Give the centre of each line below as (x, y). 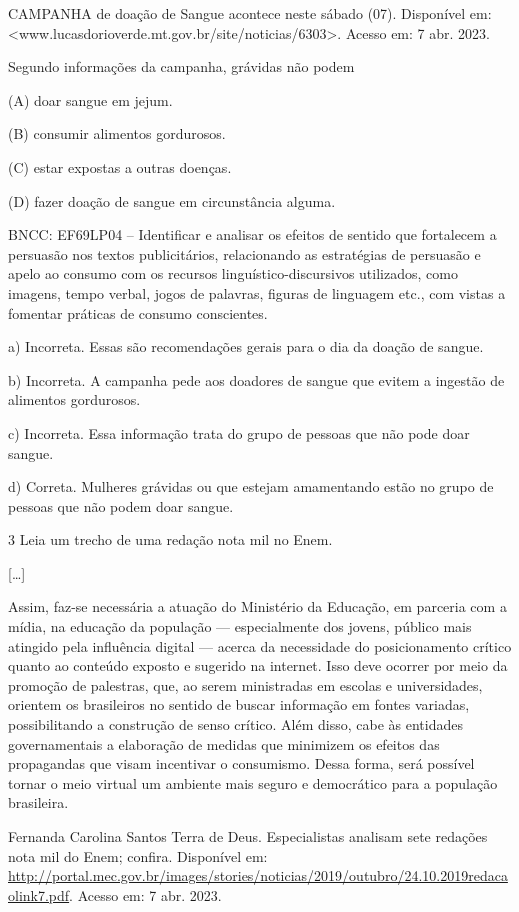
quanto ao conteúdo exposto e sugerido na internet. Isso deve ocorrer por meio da (258, 665)
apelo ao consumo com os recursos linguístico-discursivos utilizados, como (233, 273)
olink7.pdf (39, 894)
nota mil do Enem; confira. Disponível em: (138, 855)
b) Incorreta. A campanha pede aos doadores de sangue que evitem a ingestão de (256, 379)
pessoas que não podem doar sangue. (121, 505)
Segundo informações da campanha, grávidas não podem (181, 66)
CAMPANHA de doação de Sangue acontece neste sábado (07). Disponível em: (250, 13)
